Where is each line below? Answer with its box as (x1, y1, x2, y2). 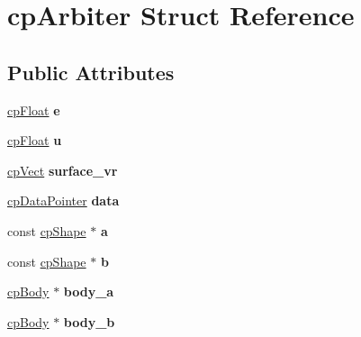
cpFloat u (7, 131, 62, 150)
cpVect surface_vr (7, 160, 118, 179)
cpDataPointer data (7, 191, 120, 210)
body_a (63, 282, 114, 301)
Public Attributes (7, 58, 175, 86)
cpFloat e (7, 100, 60, 119)
